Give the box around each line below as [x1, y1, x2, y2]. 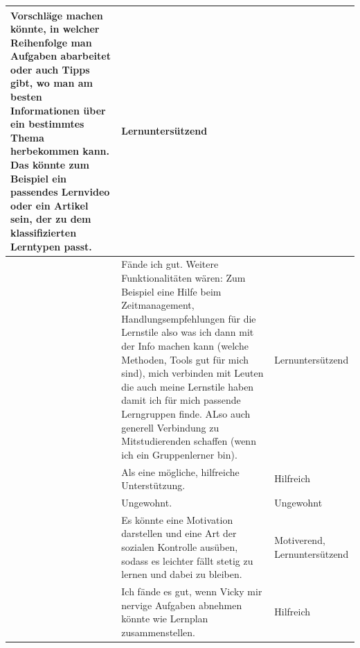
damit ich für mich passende [121, 393, 241, 407]
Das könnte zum [10, 157, 89, 172]
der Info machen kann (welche [121, 339, 249, 352]
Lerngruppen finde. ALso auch [121, 406, 251, 420]
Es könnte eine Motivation [121, 512, 233, 527]
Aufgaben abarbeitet [10, 49, 111, 63]
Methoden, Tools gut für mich [121, 352, 249, 366]
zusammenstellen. [121, 624, 195, 639]
